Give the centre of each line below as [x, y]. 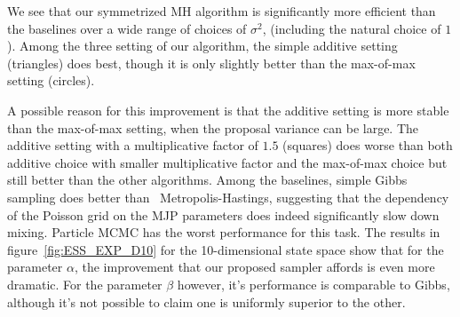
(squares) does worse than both [368, 145]
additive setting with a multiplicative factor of [133, 145]
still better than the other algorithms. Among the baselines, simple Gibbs [207, 180]
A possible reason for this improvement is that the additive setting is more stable [228, 110]
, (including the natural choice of [352, 28]
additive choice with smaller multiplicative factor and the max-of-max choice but [227, 162]
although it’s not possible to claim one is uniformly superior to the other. [206, 301]
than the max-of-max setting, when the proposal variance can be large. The [213, 127]
